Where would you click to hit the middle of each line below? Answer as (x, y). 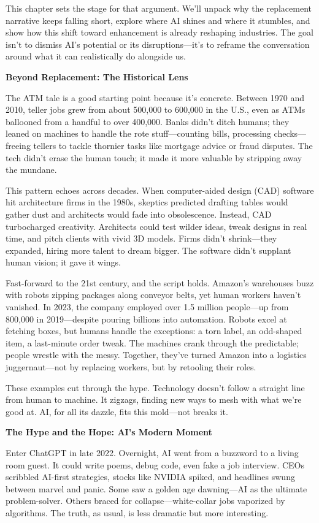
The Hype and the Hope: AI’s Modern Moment (109, 432)
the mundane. (31, 170)
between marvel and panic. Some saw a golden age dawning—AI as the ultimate (156, 488)
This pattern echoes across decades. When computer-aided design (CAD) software (160, 190)
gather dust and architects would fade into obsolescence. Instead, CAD (139, 214)
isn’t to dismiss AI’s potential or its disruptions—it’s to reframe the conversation (158, 44)
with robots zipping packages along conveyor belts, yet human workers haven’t (153, 295)
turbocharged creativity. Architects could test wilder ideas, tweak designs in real (156, 226)
